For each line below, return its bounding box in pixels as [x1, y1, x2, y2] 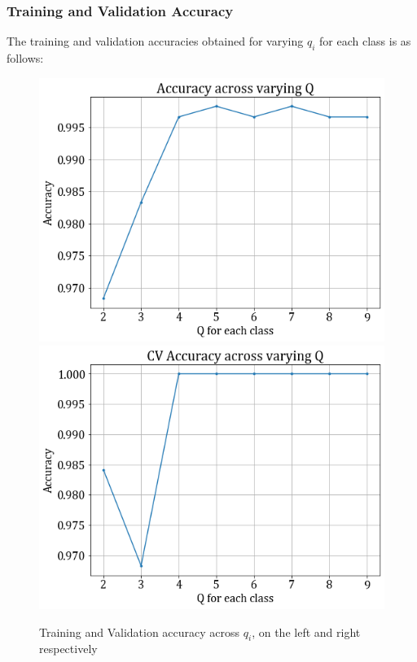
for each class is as [319, 33, 411, 50]
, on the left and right [252, 623, 361, 640]
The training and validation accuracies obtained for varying [7, 33, 304, 50]
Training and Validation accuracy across [39, 623, 240, 640]
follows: [7, 50, 44, 67]
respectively [39, 640, 98, 657]
